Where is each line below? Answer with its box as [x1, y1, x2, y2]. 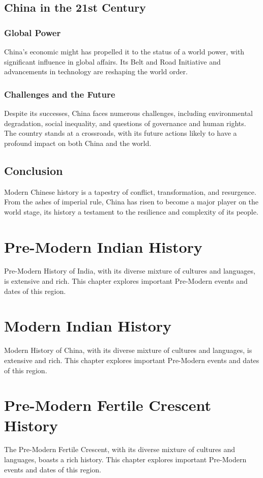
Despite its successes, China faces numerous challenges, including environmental [4, 108, 253, 118]
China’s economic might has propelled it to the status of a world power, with [4, 46, 245, 56]
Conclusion [4, 162, 63, 178]
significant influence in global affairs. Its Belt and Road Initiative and [4, 56, 221, 67]
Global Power [4, 26, 61, 39]
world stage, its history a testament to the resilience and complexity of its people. [4, 206, 258, 217]
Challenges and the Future [4, 87, 115, 100]
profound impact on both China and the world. [4, 137, 152, 148]
